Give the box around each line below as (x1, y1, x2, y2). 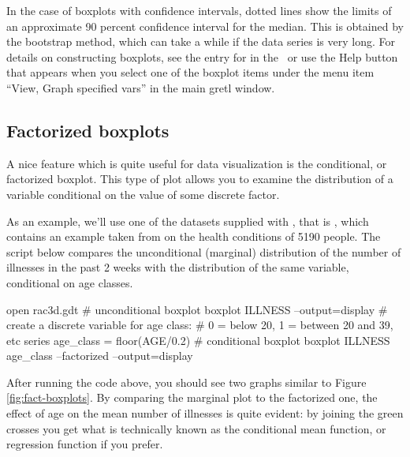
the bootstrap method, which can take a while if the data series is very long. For (6, 33, 395, 50)
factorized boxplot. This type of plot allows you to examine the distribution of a (6, 170, 393, 187)
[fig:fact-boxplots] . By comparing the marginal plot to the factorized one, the (6, 389, 378, 406)
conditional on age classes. (6, 274, 133, 290)
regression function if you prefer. (6, 436, 163, 452)
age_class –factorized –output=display (6, 347, 193, 364)
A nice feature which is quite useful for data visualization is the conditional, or (6, 155, 387, 171)
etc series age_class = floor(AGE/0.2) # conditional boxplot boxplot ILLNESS (6, 332, 390, 348)
